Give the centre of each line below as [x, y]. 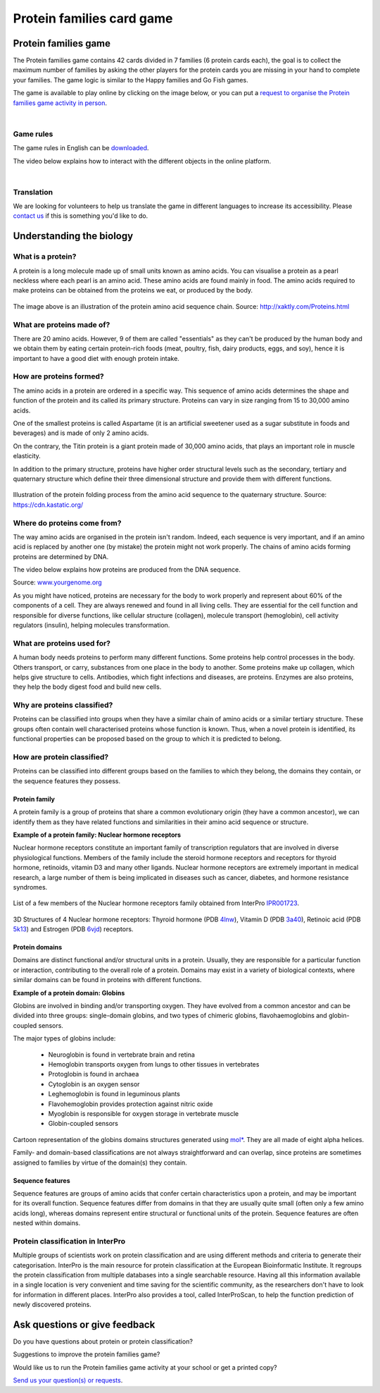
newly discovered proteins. [52, 1305]
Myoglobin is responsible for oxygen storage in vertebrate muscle [144, 1113]
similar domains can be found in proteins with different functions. [107, 980]
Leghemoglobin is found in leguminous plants [114, 1094]
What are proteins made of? [62, 324]
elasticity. [27, 456]
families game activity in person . [60, 103]
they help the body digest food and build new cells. [87, 687]
